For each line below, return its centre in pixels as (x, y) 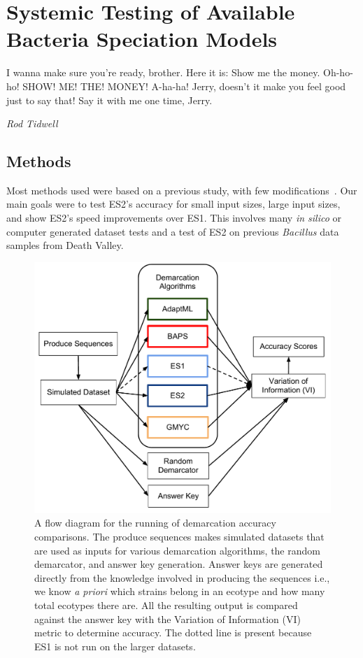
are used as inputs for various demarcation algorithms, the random (177, 550)
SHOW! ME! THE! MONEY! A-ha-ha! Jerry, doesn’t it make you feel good (184, 86)
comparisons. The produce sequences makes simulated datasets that (179, 537)
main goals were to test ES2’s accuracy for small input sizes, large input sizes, (173, 204)
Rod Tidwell (32, 123)
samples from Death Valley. (65, 245)
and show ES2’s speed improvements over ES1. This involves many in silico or (174, 218)
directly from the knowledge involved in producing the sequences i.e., (182, 577)
